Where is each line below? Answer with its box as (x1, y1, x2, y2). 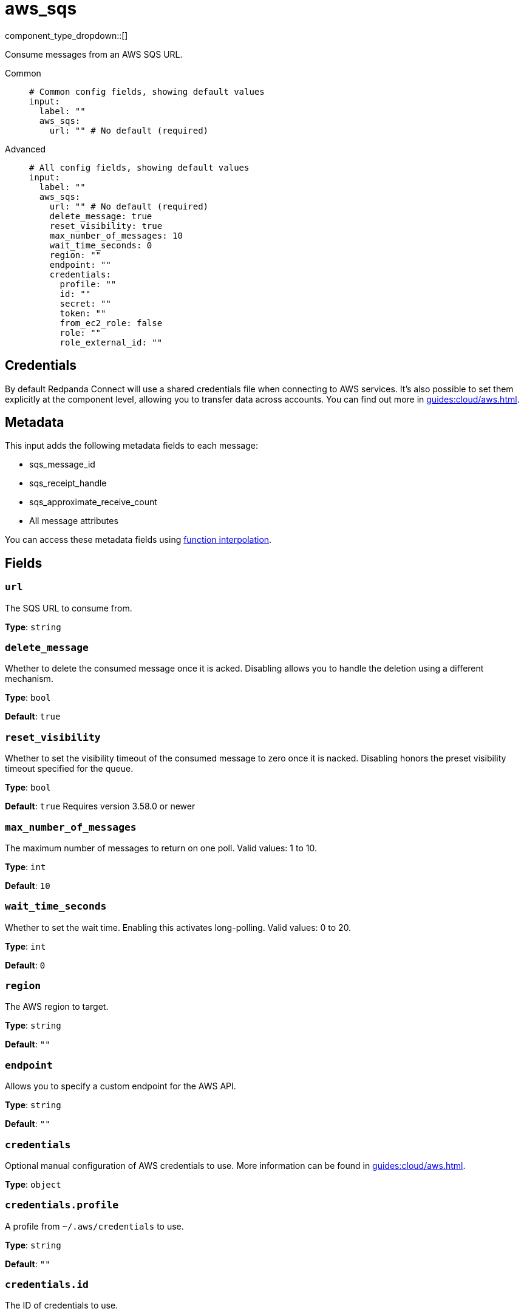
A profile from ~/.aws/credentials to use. (5, 1220, 184, 1231)
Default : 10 (5, 880, 50, 891)
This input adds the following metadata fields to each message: (5, 440, 258, 451)
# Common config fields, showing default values (29, 86, 265, 97)
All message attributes (29, 516, 118, 526)
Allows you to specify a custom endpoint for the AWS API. (5, 1081, 236, 1092)
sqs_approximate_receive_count (29, 497, 157, 508)
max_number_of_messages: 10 (49, 230, 183, 240)
